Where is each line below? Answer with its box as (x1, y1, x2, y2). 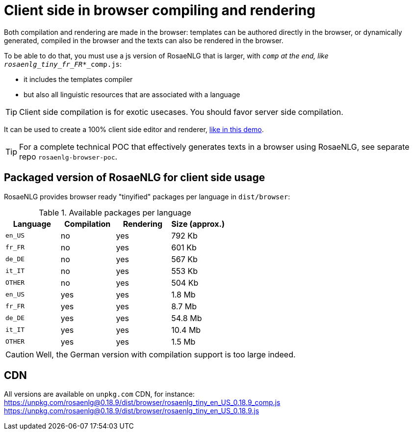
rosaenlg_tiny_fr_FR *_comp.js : (4, 59, 122, 68)
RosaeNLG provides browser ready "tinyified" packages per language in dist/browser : (4, 192, 290, 201)
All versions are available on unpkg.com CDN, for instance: (4, 390, 195, 399)
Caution (5, 349, 34, 359)
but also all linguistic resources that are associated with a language (24, 90, 240, 99)
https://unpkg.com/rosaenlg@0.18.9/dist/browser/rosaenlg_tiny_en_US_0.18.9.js (4, 407, 259, 415)
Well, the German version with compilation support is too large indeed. (36, 349, 296, 359)
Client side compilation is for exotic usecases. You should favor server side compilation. (19, 107, 343, 117)
